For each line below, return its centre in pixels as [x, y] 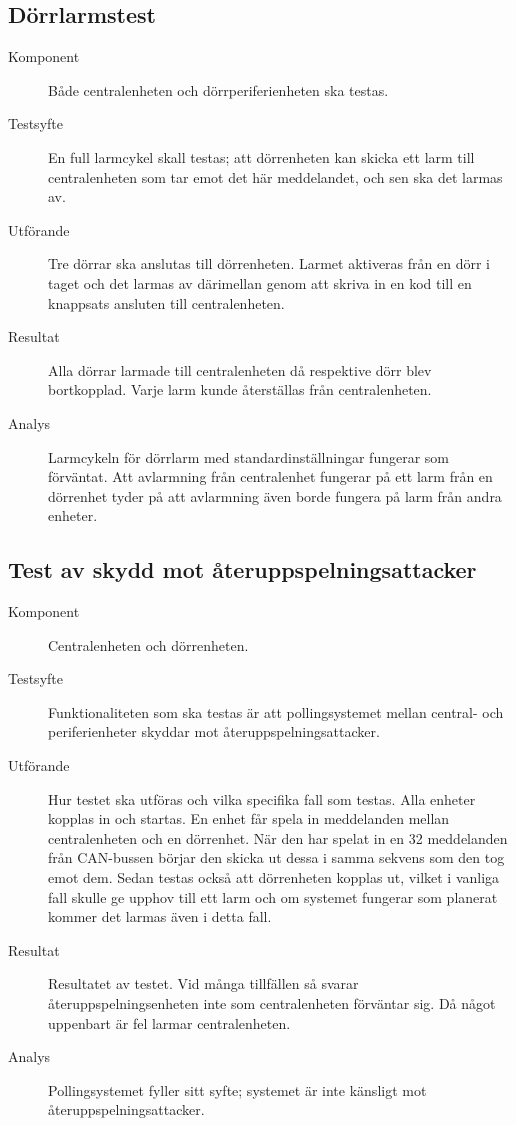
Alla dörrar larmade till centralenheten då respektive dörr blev [240, 369]
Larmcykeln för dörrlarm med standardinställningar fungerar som [249, 456]
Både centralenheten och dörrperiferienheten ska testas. [218, 89]
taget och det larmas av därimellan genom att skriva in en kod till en [260, 282]
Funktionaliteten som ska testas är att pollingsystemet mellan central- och [276, 711]
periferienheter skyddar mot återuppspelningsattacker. [214, 731]
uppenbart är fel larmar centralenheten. [169, 1022]
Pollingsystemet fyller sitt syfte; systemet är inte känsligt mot [237, 1089]
